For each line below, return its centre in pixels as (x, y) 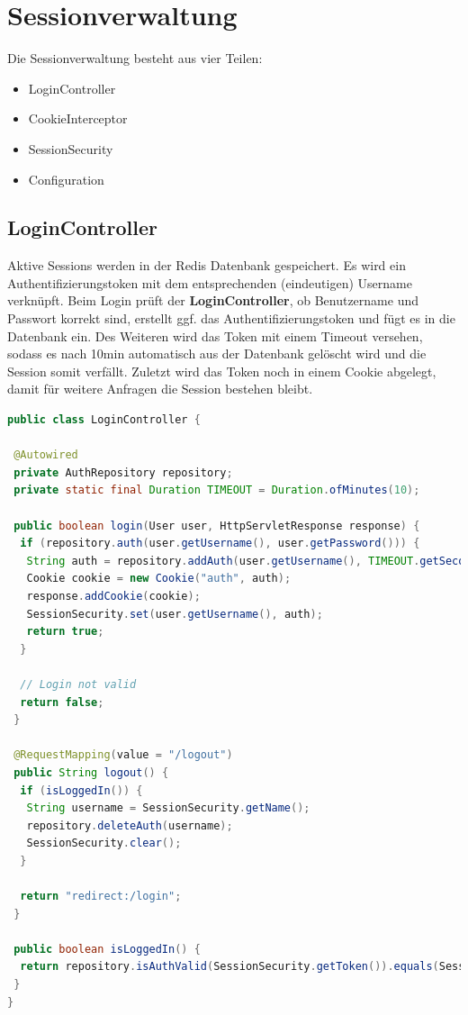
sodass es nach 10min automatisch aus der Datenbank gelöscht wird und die (217, 353)
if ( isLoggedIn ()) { (81, 790)
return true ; (65, 632)
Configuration (66, 179)
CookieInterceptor (78, 118)
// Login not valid (78, 684)
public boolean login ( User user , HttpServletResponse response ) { (217, 526)
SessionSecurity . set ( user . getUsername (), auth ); (175, 614)
